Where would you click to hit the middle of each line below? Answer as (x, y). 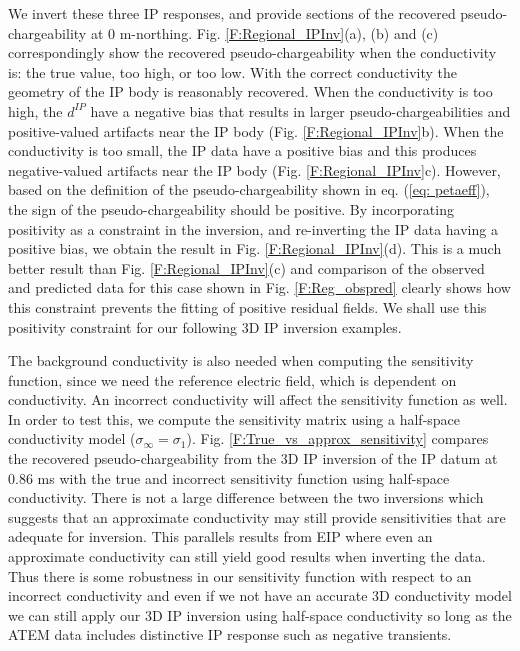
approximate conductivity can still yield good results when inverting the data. (247, 556)
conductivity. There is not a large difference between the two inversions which (246, 497)
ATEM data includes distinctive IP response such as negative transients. (230, 634)
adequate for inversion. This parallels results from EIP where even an (220, 536)
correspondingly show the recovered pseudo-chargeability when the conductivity (252, 52)
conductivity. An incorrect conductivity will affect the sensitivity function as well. (258, 399)
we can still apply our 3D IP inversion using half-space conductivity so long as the (260, 614)
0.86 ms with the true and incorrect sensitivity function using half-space (229, 477)
